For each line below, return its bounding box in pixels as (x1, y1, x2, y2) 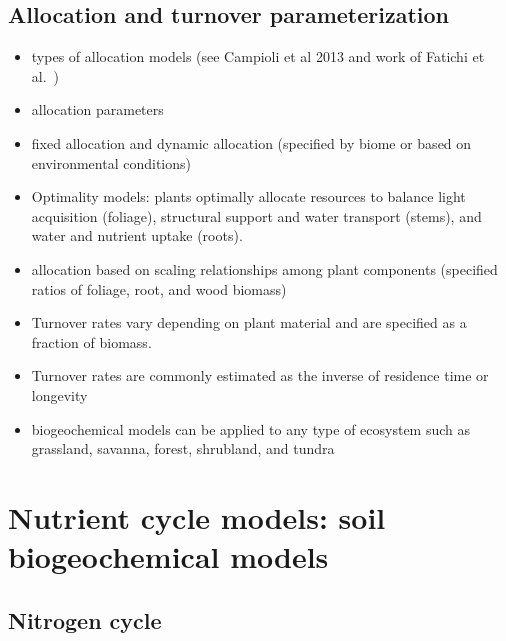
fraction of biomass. (31, 331, 152, 352)
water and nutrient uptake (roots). (31, 225, 243, 246)
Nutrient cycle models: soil (8, 496, 386, 537)
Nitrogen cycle (8, 604, 162, 635)
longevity (31, 384, 88, 405)
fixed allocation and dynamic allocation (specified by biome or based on (31, 132, 472, 153)
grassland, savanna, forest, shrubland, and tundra (31, 438, 335, 459)
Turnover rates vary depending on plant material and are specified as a (31, 312, 467, 333)
